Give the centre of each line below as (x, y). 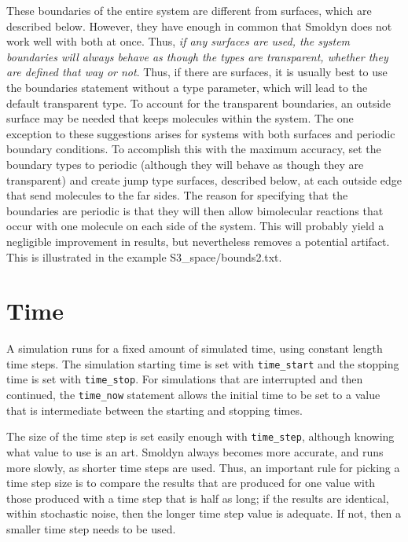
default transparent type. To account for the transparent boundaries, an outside (199, 103)
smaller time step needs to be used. (91, 529)
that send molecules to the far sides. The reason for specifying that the (177, 195)
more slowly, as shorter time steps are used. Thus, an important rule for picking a (203, 467)
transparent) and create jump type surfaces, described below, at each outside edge (204, 179)
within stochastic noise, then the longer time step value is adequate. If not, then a (204, 513)
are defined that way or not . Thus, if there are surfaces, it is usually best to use (197, 72)
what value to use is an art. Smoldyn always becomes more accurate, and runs (195, 452)
